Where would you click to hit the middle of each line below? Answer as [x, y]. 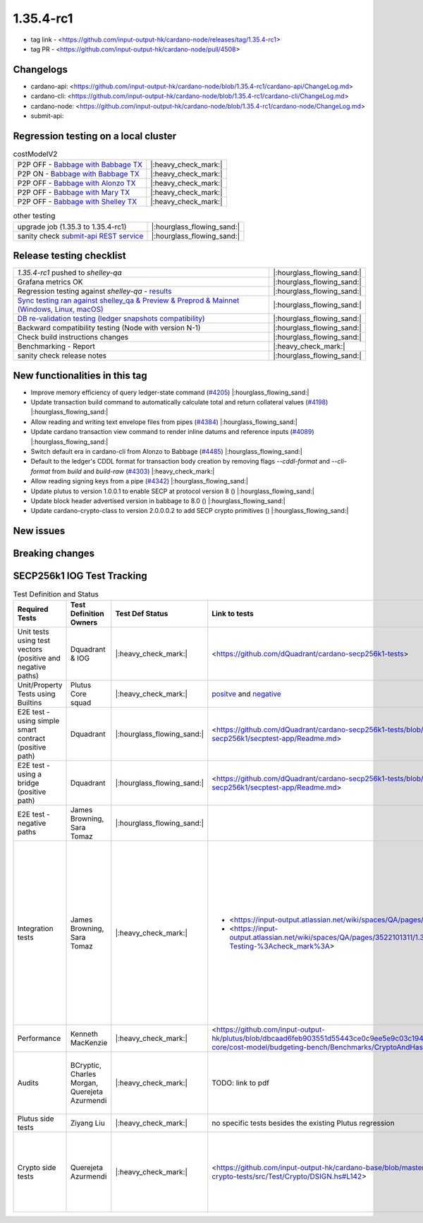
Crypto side [37, 1167]
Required [33, 609]
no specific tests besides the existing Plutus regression [303, 1123]
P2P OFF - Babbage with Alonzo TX [76, 183]
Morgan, [84, 1083]
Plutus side [36, 1119]
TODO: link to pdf [240, 1083]
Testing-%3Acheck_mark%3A [280, 946]
